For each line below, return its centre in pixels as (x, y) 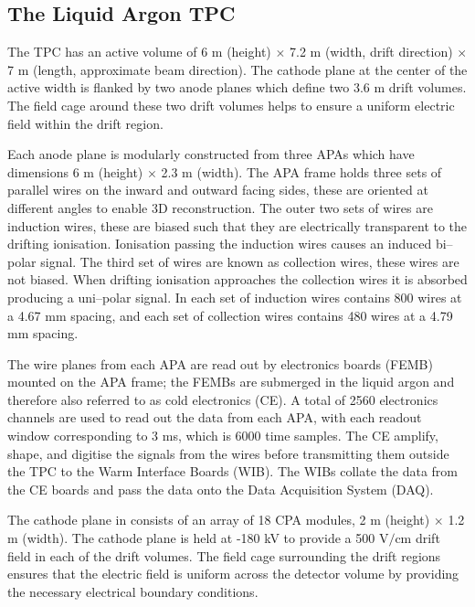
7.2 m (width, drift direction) (371, 52)
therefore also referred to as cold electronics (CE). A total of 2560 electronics (223, 399)
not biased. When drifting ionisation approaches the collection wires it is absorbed (237, 279)
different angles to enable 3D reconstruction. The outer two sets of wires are (220, 207)
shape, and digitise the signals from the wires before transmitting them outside (228, 453)
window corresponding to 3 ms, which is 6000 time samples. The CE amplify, (223, 436)
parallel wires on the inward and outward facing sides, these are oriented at (218, 190)
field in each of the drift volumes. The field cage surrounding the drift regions (224, 555)
